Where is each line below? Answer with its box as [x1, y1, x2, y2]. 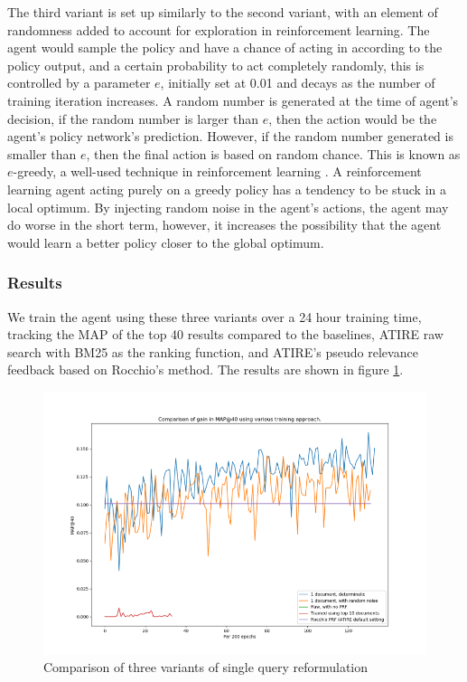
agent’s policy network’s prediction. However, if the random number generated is [7, 127, 453, 146]
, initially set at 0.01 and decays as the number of [160, 73, 435, 92]
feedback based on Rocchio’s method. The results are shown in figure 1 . [7, 360, 404, 379]
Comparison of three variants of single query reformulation [43, 658, 369, 677]
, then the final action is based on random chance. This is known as [86, 144, 461, 163]
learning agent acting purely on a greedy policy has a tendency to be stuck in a [7, 179, 446, 198]
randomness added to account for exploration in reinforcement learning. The [7, 20, 430, 39]
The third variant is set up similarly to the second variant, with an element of [7, 3, 438, 21]
